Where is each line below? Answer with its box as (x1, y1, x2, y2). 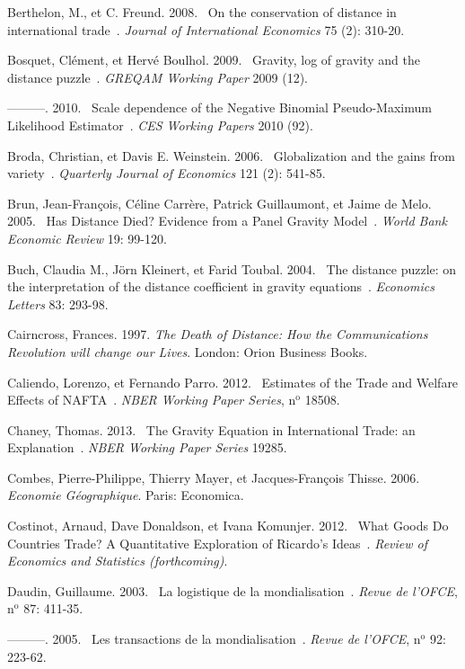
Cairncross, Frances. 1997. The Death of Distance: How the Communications (7, 325, 428, 343)
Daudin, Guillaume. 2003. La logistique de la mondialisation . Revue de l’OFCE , (7, 581, 458, 600)
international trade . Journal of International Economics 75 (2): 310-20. (7, 20, 405, 39)
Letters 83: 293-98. (7, 294, 109, 313)
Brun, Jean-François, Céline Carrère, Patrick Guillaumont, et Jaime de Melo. (7, 193, 432, 212)
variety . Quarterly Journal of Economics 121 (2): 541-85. (7, 164, 326, 183)
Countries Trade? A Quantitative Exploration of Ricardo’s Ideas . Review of (7, 533, 428, 552)
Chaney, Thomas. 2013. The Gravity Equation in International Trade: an (7, 420, 416, 439)
